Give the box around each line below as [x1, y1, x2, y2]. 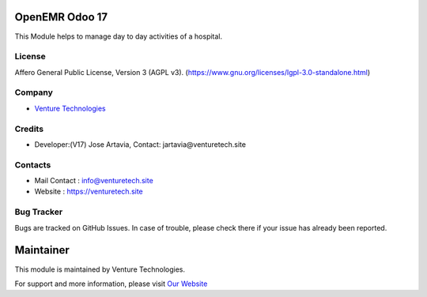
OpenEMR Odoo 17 [14, 10, 108, 24]
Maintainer [14, 243, 70, 257]
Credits [14, 123, 43, 134]
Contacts [14, 159, 51, 170]
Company [14, 87, 53, 98]
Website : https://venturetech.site [34, 186, 144, 197]
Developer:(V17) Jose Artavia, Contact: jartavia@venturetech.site [34, 139, 247, 149]
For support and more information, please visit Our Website [14, 279, 208, 288]
